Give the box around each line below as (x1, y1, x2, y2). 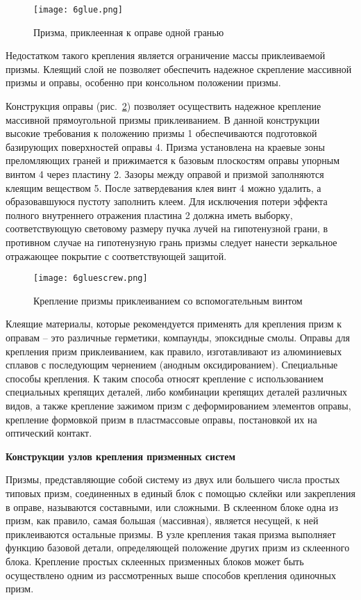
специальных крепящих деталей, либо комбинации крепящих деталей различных (6, 384, 348, 399)
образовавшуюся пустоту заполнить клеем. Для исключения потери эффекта (6, 194, 328, 209)
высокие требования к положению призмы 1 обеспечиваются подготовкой (6, 126, 317, 140)
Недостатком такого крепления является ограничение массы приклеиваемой (6, 48, 326, 63)
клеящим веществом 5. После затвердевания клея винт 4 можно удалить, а (6, 180, 321, 195)
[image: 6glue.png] (33, 5, 123, 15)
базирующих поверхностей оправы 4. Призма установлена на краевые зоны (6, 139, 325, 154)
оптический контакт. (6, 425, 92, 440)
